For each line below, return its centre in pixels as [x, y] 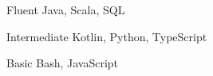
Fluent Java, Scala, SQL [66, 9]
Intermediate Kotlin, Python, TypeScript [107, 36]
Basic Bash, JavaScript [63, 63]
